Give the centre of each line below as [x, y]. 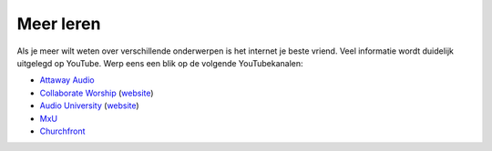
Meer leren [59, 24]
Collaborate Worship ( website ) [97, 93]
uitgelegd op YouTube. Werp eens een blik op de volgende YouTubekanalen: [160, 63]
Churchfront [62, 131]
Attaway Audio [67, 80]
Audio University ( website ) [90, 106]
